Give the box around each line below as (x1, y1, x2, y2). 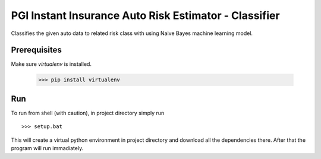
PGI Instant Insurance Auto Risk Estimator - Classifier (11, 9, 280, 22)
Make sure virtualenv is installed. (11, 61, 92, 68)
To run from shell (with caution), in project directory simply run (11, 109, 165, 116)
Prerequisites (11, 45, 62, 55)
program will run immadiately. (11, 145, 84, 152)
